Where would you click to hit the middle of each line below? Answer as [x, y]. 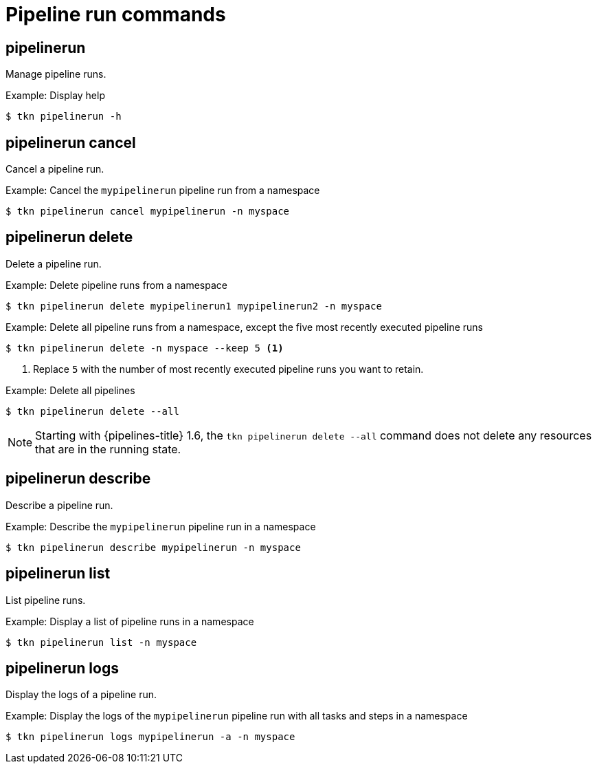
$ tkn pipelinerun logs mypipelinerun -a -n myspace [150, 737]
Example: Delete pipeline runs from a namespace [116, 285]
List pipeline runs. [46, 600]
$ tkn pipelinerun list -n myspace [101, 642]
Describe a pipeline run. [59, 505]
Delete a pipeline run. [54, 263]
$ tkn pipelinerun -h [64, 117]
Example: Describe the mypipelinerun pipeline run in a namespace [161, 526]
